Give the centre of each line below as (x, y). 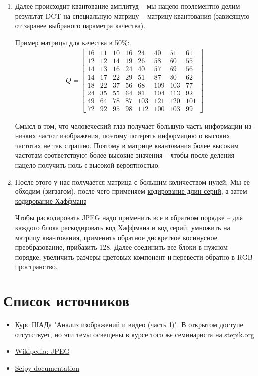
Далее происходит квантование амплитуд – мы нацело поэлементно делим (128, 6)
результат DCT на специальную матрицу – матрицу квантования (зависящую (132, 16)
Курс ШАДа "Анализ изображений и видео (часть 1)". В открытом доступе (129, 325)
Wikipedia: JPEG (42, 351)
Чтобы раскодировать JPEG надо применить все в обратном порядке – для (129, 218)
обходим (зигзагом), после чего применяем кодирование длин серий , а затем (131, 191)
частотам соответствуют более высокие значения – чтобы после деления (125, 155)
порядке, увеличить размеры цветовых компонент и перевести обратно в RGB (134, 256)
